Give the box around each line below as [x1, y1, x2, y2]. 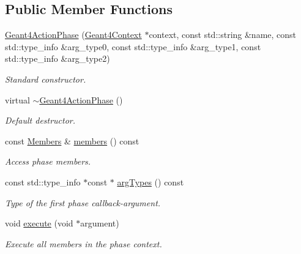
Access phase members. [5, 155, 91, 168]
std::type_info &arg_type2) [5, 52, 110, 65]
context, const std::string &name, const [149, 28, 297, 41]
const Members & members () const [5, 134, 139, 147]
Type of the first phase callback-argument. [5, 196, 161, 209]
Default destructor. [5, 114, 76, 127]
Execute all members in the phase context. [5, 237, 162, 250]
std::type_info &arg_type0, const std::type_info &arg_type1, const [5, 40, 261, 53]
